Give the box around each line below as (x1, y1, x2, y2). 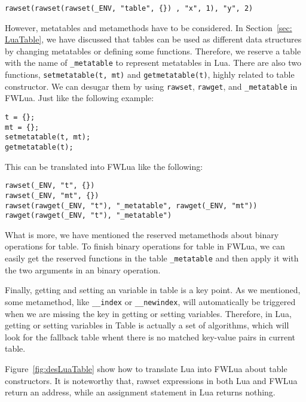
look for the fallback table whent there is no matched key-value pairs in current (5, 330, 296, 343)
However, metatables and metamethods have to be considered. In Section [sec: (5, 21, 292, 33)
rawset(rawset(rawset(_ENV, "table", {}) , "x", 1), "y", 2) (5, 4, 253, 13)
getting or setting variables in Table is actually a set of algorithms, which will (5, 319, 289, 331)
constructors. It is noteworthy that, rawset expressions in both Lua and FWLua (5, 374, 298, 386)
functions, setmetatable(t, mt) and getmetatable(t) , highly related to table (5, 68, 295, 81)
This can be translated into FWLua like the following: (5, 160, 203, 172)
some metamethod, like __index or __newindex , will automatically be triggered (5, 295, 296, 307)
